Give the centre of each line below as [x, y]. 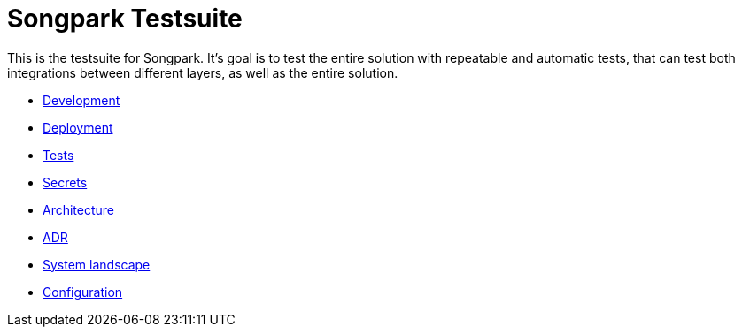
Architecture [79, 209]
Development [81, 100]
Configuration [83, 292]
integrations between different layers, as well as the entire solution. [203, 72]
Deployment [78, 127]
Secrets [65, 182]
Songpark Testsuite [125, 19]
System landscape [97, 264]
